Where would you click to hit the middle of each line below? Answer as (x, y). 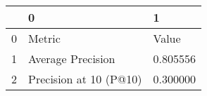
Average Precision (72, 59)
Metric (44, 38)
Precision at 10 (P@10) (85, 79)
